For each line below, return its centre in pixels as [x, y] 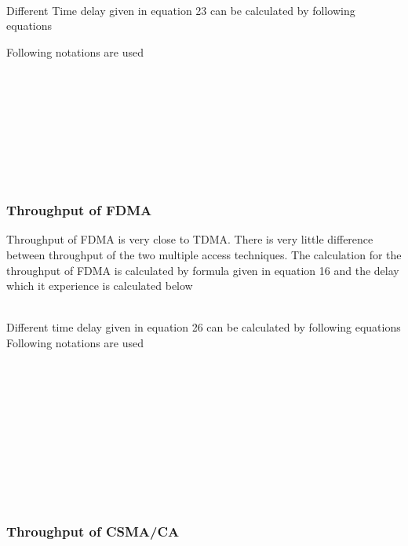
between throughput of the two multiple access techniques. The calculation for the [204, 254]
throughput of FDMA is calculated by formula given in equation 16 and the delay [203, 270]
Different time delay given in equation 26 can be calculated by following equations [204, 327]
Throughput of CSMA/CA [93, 531]
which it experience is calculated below [100, 286]
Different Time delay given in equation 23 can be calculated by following [181, 10]
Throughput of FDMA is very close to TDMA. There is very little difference [190, 239]
